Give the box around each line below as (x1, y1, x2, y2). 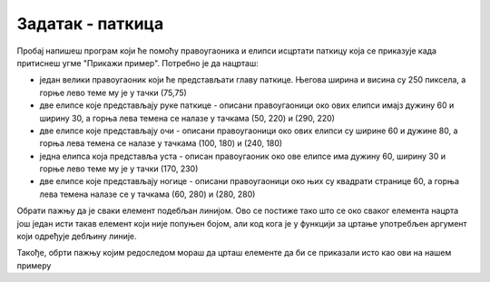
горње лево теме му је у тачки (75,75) (39, 87, 188, 98)
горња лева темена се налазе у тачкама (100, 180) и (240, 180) (39, 138, 283, 149)
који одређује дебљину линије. (16, 231, 137, 242)
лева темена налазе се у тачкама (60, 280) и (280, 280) (39, 189, 256, 199)
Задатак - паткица (16, 14, 164, 34)
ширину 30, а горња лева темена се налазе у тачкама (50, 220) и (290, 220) (39, 112, 336, 123)
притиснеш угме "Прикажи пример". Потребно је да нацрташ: (16, 57, 259, 68)
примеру (16, 259, 52, 271)
